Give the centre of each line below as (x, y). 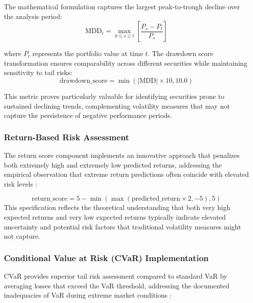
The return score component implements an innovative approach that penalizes (122, 155)
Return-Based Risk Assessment (67, 137)
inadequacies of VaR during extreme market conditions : (88, 295)
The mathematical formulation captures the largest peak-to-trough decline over (122, 6)
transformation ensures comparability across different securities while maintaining (126, 63)
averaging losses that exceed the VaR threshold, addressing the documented (117, 285)
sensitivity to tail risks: (38, 72)
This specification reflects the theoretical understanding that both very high (117, 207)
